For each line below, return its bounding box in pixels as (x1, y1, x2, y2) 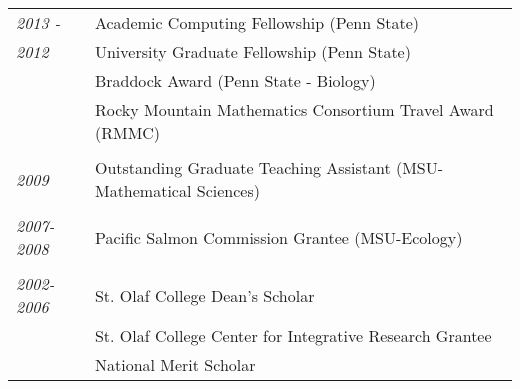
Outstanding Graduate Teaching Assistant (94, 156, 391, 179)
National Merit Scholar (94, 353, 256, 376)
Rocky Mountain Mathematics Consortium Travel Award (94, 98, 494, 121)
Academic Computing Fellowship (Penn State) (94, 11, 420, 34)
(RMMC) (94, 121, 161, 144)
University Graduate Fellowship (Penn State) (94, 40, 411, 63)
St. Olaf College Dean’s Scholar (94, 283, 315, 307)
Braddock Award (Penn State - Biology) (94, 69, 376, 92)
